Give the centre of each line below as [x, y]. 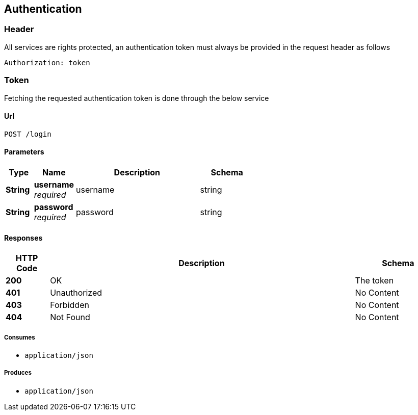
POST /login [28, 134]
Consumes [20, 337]
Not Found [70, 317]
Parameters [24, 152]
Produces [18, 373]
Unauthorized [76, 293]
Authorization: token [47, 62]
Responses [23, 238]
